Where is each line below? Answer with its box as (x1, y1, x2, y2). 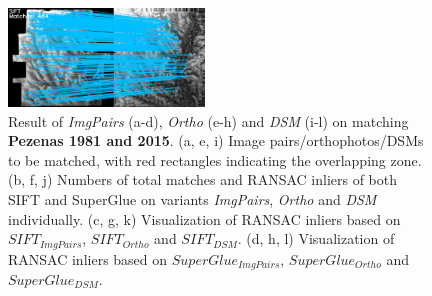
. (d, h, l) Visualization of (237, 228, 395, 249)
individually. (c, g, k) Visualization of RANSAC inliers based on (8, 208, 401, 229)
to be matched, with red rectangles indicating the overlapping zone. (8, 149, 422, 170)
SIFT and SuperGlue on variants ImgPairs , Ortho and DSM (8, 188, 377, 209)
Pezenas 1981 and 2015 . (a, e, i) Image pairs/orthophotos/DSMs (8, 130, 424, 151)
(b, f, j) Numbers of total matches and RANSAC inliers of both (8, 169, 398, 190)
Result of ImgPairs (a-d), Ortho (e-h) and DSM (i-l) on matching (8, 110, 409, 131)
